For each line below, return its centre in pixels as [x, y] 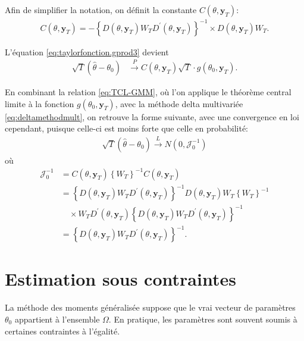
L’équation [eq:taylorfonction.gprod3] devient [87, 51]
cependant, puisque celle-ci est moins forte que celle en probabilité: [127, 128]
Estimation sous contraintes [120, 279]
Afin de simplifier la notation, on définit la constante [101, 10]
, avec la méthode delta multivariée [179, 103]
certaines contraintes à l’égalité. [62, 331]
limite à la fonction [40, 103]
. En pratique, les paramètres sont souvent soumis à [203, 319]
